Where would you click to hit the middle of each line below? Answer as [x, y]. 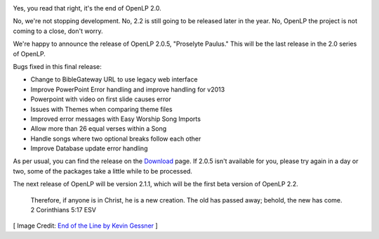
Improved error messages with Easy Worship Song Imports [116, 119]
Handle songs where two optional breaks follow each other [116, 138]
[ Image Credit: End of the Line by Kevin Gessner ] [85, 226]
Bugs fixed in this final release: [57, 66]
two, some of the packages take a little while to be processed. [103, 171]
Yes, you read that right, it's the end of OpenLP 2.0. [87, 8]
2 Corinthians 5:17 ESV [63, 210]
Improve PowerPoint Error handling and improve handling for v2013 [128, 89]
